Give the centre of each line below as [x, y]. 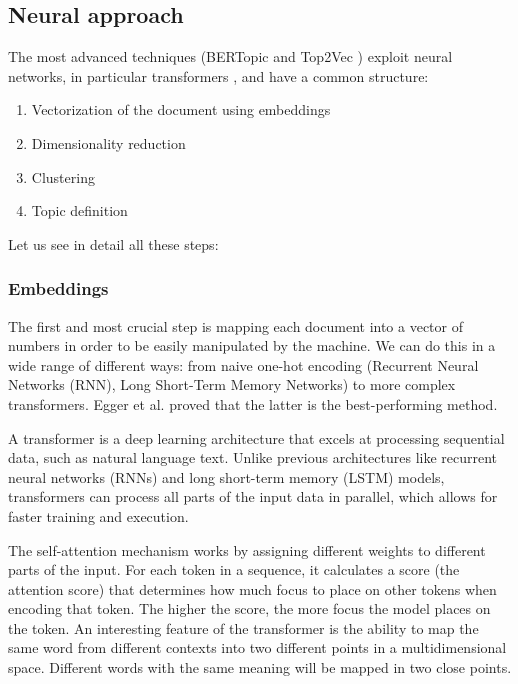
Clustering [63, 176]
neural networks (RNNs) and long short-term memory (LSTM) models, [226, 476]
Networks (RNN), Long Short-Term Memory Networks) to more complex [232, 384]
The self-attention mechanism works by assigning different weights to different [247, 549]
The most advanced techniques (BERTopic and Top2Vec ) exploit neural [230, 56]
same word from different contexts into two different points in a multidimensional [257, 647]
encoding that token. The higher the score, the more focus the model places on [249, 608]
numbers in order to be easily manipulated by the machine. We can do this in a [252, 345]
